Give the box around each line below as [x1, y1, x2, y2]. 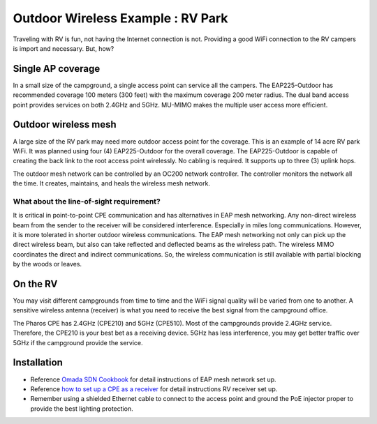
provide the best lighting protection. [30, 404, 133, 413]
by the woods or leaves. [13, 260, 82, 268]
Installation [13, 356, 63, 369]
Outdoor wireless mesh [13, 119, 117, 130]
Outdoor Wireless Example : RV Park [13, 10, 228, 26]
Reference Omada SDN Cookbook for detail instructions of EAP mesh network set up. [30, 375, 276, 384]
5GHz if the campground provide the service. [13, 338, 143, 347]
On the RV [13, 278, 58, 289]
